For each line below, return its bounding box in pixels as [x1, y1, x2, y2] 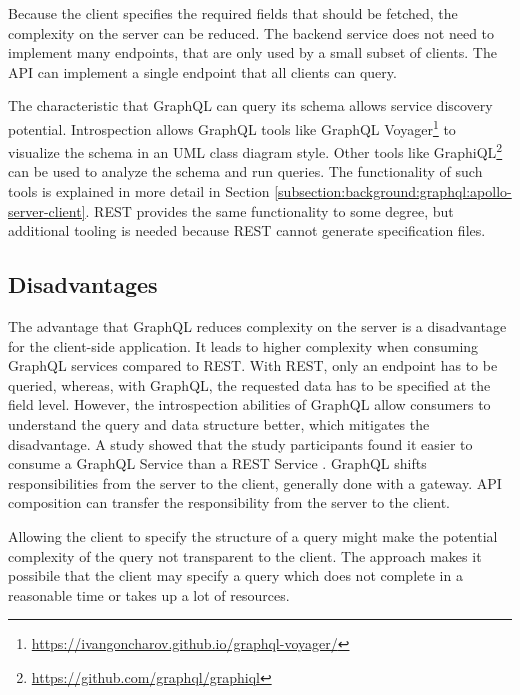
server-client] [8, 200, 86, 221]
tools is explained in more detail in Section [8, 181, 270, 202]
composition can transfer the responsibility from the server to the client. [8, 492, 451, 513]
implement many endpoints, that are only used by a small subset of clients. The [8, 42, 497, 63]
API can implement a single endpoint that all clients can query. [8, 61, 397, 82]
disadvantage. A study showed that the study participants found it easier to [8, 433, 473, 454]
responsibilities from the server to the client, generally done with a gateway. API [8, 472, 502, 493]
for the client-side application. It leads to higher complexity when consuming [8, 335, 479, 356]
